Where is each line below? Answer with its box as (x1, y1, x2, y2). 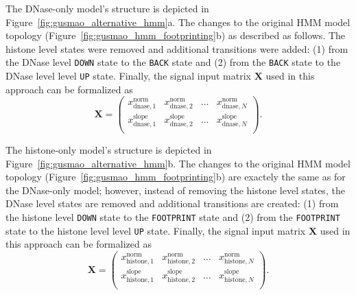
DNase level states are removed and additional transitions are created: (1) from (5, 196, 339, 211)
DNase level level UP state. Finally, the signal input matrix (5, 69, 251, 83)
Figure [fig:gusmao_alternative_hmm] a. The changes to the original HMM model (5, 14, 351, 29)
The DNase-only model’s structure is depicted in (5, 1, 209, 15)
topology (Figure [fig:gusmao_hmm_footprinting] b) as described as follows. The (5, 28, 346, 43)
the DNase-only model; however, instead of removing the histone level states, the (5, 182, 345, 197)
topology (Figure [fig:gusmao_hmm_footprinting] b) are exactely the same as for (5, 169, 346, 184)
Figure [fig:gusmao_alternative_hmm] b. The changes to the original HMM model (5, 156, 351, 170)
